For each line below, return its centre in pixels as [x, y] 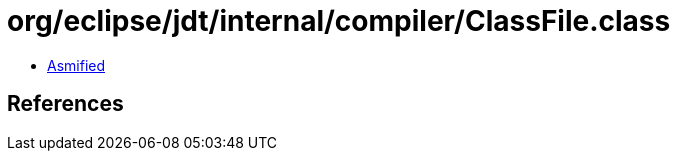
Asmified [76, 65]
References [65, 104]
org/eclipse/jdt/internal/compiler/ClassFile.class [339, 21]
